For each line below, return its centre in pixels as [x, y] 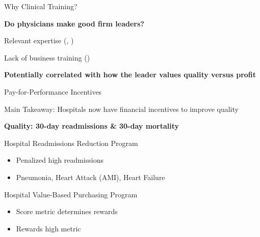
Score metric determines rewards [67, 211]
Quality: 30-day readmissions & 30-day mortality [92, 126]
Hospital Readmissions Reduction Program [71, 143]
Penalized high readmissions [60, 160]
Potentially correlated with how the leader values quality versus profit [130, 75]
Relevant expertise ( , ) [39, 40]
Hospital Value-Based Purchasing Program [71, 194]
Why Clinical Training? [41, 6]
